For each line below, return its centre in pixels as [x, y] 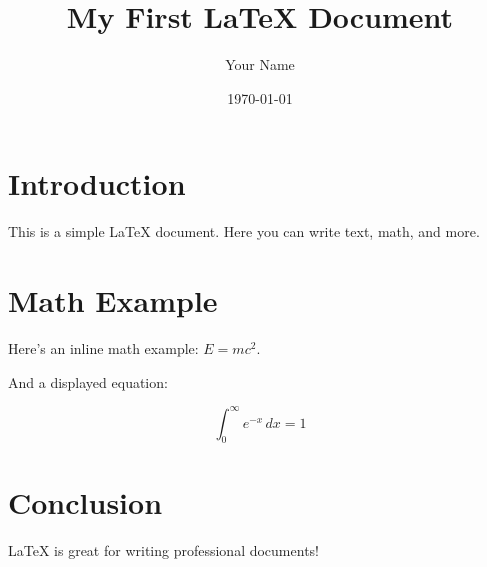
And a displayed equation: [88, 381]
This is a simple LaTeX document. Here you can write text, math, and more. [244, 231]
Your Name [260, 64]
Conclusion [85, 501]
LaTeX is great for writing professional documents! [163, 549]
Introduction [97, 183]
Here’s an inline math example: [103, 347]
